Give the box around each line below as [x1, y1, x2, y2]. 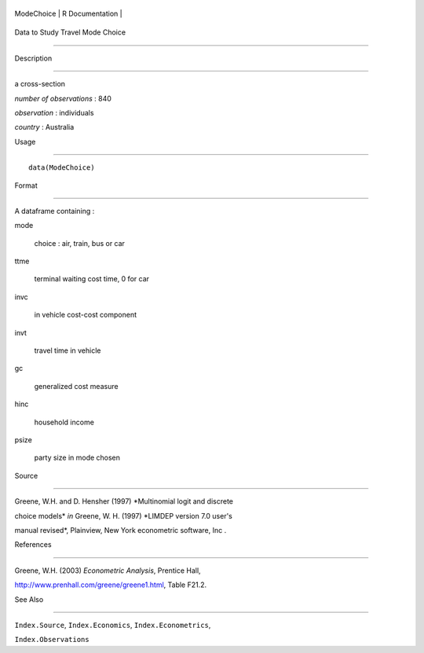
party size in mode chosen [34, 453, 121, 463]
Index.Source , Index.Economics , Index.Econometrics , [14, 620, 211, 629]
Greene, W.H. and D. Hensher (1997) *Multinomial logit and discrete [14, 497, 234, 506]
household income [34, 417, 94, 427]
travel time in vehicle [34, 346, 101, 355]
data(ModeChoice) [28, 163, 95, 172]
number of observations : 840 [14, 94, 111, 103]
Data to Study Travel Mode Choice [14, 28, 126, 37]
